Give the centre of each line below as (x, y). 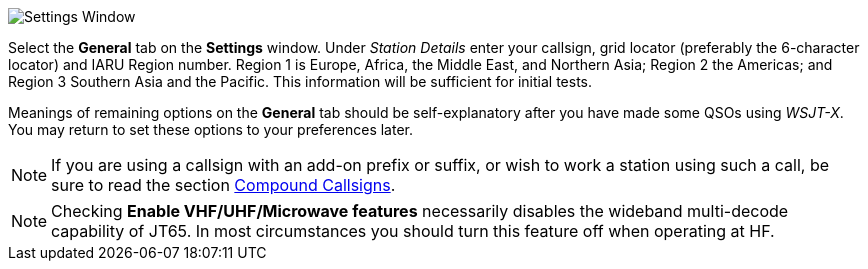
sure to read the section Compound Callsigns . (223, 185)
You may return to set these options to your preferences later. (211, 129)
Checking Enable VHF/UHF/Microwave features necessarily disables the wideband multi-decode (420, 211)
